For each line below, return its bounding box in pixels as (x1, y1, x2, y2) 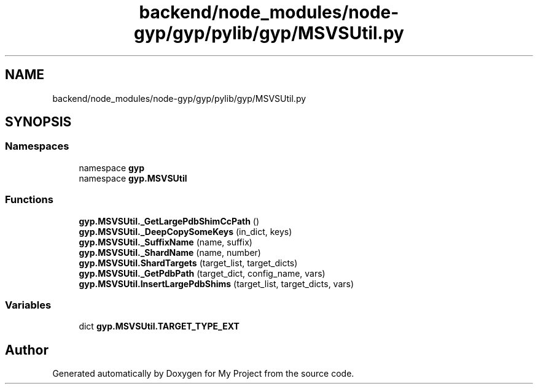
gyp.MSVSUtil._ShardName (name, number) (79, 247, 261, 258)
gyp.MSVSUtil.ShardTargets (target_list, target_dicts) (79, 257, 298, 268)
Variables (5, 298, 52, 311)
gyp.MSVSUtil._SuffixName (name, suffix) (79, 236, 252, 247)
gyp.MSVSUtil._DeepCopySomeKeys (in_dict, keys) (79, 226, 292, 237)
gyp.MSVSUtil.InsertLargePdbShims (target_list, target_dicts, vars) (79, 278, 354, 289)
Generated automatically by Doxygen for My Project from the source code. (52, 368, 354, 379)
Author (5, 342, 49, 358)
